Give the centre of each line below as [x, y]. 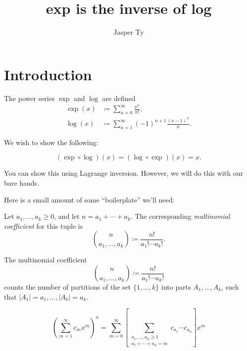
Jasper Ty [129, 32]
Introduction [48, 74]
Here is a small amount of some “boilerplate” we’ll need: [89, 199]
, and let [67, 216]
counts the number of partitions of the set [68, 287]
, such [230, 287]
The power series [29, 98]
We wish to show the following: [51, 142]
